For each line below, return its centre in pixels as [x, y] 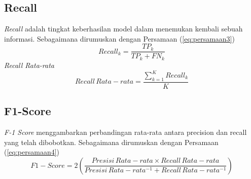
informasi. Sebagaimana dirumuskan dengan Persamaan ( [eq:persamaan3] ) [119, 38]
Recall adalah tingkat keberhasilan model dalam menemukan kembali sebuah [123, 29]
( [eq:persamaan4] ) [32, 152]
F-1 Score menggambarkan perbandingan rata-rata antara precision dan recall [126, 132]
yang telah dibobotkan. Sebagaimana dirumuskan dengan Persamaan [111, 142]
